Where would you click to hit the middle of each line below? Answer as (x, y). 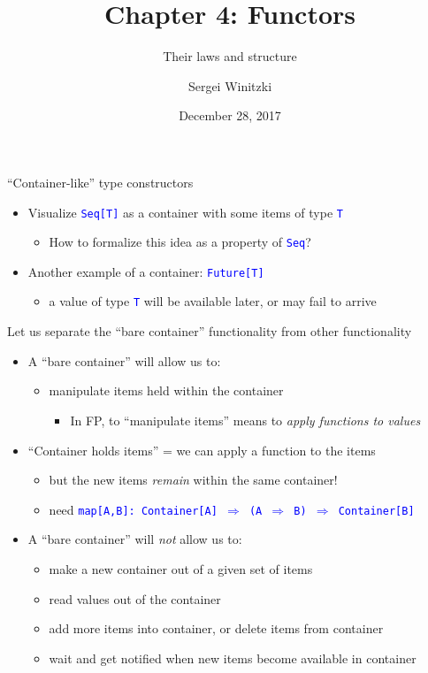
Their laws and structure (230, 56)
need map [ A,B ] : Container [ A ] (133, 509)
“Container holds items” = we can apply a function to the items (202, 450)
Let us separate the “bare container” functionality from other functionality (210, 331)
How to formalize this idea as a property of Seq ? (180, 242)
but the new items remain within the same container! (193, 480)
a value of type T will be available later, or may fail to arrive (213, 301)
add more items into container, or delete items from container (216, 628)
